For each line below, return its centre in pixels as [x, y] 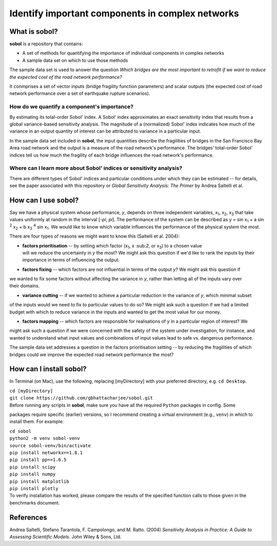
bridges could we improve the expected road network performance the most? [92, 354]
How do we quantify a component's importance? [72, 107]
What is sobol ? [34, 31]
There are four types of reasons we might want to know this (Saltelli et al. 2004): [94, 236]
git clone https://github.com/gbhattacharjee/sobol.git [81, 398]
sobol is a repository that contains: [46, 44]
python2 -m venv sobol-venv [45, 438]
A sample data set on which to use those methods [75, 60]
